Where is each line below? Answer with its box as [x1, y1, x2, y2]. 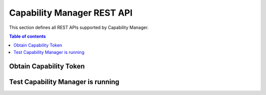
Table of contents [9, 33, 46, 39]
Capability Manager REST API [9, 7, 133, 18]
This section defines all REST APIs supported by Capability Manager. [9, 24, 149, 30]
